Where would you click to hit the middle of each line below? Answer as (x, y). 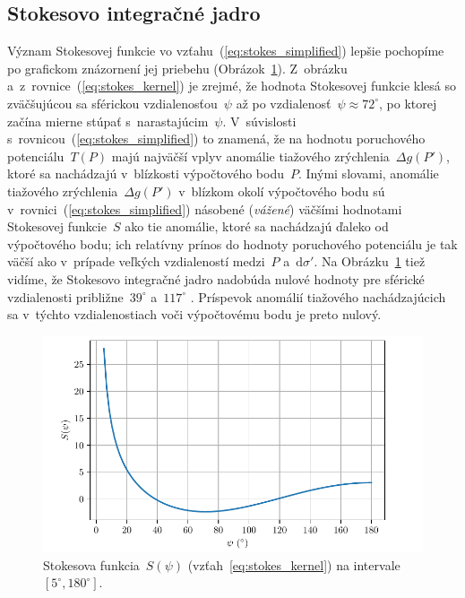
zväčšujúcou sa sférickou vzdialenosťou (112, 103)
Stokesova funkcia (91, 564)
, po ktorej (408, 103)
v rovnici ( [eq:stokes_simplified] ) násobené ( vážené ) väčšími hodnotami (205, 208)
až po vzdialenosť (284, 103)
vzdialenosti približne (65, 296)
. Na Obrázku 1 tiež (370, 261)
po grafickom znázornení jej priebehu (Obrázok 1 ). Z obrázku (177, 68)
